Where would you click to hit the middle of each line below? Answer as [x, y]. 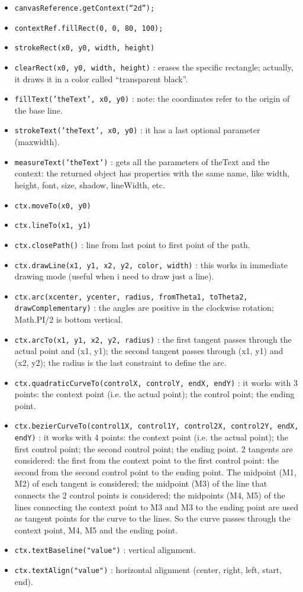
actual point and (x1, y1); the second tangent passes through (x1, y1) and [149, 351]
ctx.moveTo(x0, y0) [53, 206]
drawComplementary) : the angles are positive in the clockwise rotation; [144, 308]
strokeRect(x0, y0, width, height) [85, 48]
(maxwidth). [37, 142]
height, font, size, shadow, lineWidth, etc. [90, 184]
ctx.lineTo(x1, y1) [53, 226]
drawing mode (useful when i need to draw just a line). [114, 276]
